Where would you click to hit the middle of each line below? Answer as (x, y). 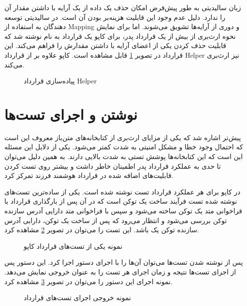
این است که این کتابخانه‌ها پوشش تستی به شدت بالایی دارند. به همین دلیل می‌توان (124, 156)
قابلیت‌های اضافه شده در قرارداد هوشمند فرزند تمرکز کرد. (89, 175)
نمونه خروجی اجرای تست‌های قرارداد (78, 298)
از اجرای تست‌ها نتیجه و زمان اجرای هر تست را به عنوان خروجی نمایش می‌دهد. (120, 272)
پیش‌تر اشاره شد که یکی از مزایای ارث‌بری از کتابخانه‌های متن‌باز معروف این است (123, 137)
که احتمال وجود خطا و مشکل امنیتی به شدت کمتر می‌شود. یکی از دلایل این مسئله (124, 147)
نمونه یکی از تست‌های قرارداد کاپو (73, 246)
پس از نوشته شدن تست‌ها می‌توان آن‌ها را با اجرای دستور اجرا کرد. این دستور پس (124, 262)
